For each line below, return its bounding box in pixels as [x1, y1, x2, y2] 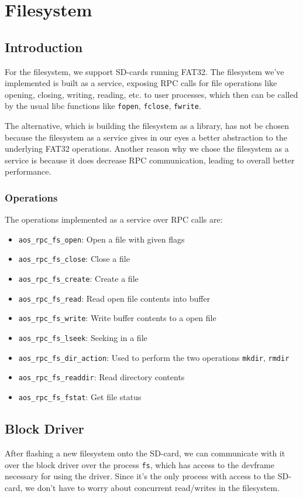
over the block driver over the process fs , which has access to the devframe [5, 458, 274, 470]
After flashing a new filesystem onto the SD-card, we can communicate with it [5, 446, 285, 459]
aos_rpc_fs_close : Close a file [18, 253, 130, 265]
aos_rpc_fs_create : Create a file [18, 272, 139, 285]
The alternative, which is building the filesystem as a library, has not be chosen [5, 120, 289, 132]
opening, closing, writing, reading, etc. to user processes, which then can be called [5, 88, 298, 100]
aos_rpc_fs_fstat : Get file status [18, 391, 142, 403]
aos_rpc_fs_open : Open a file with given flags [18, 233, 185, 245]
